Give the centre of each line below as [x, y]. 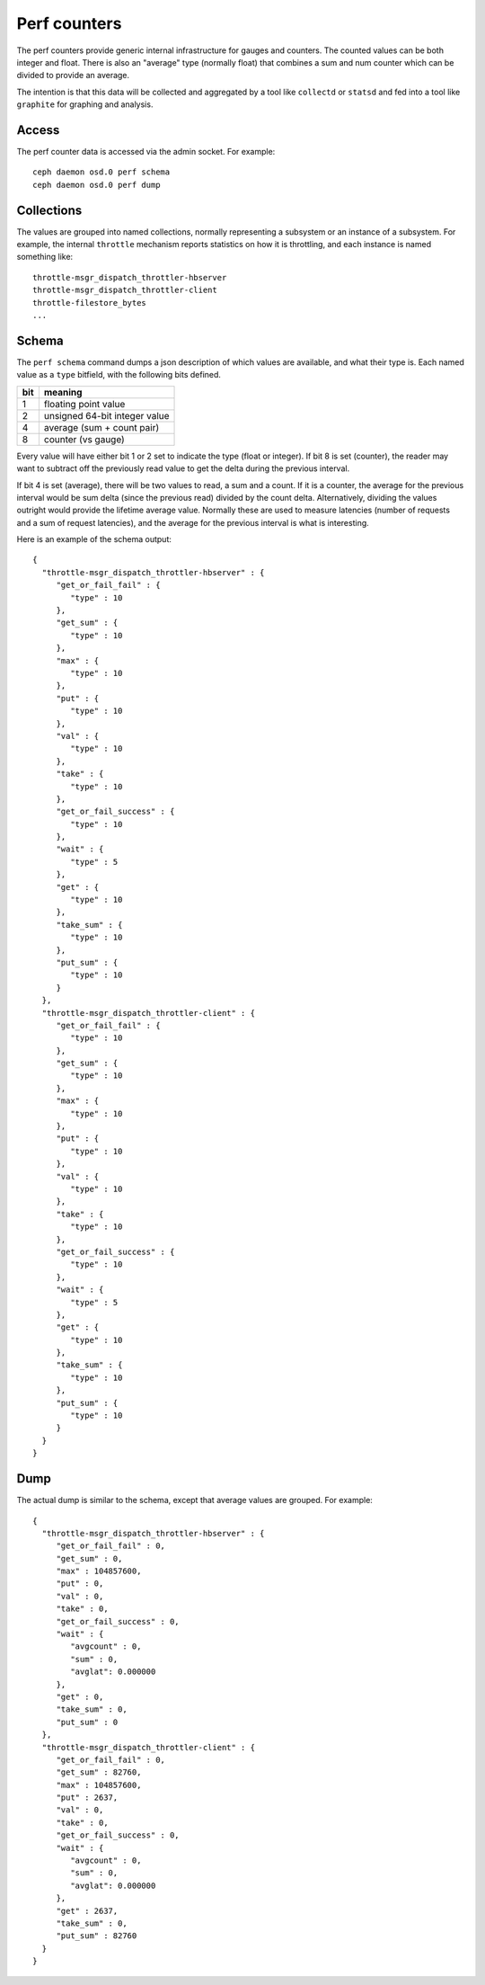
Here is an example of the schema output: [94, 539]
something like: [45, 257]
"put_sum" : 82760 [97, 1936]
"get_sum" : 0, [89, 1558]
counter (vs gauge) [84, 439]
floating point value [84, 404]
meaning [63, 392]
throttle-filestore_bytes [90, 303]
